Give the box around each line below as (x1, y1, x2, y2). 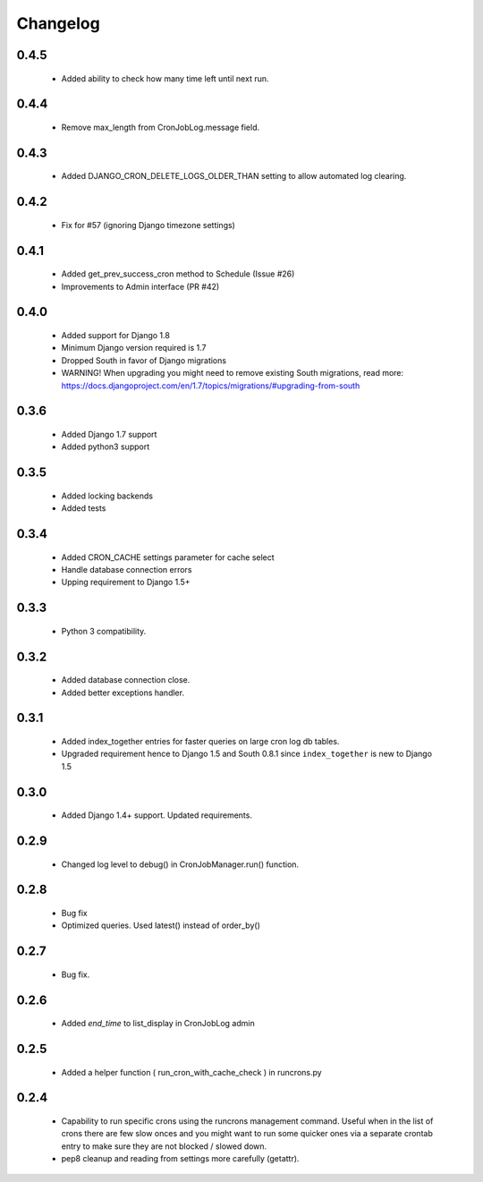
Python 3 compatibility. (61, 625, 147, 636)
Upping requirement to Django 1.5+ (61, 577, 191, 588)
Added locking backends (61, 490, 154, 501)
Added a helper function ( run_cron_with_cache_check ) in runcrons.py (61, 1067, 322, 1077)
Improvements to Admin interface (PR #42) (61, 281, 220, 292)
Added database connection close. (61, 675, 191, 685)
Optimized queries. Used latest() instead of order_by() (61, 920, 261, 931)
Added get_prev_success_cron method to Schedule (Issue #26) (61, 268, 295, 279)
